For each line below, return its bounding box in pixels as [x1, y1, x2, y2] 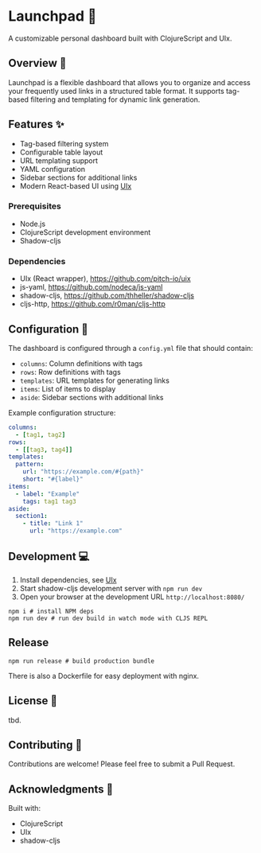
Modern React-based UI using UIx [19, 181, 132, 190]
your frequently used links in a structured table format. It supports [8, 86, 224, 95]
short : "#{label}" [22, 475, 84, 484]
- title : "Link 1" [22, 520, 84, 528]
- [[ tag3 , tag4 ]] [15, 446, 73, 454]
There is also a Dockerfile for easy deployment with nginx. [8, 671, 200, 680]
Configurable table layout [19, 147, 103, 157]
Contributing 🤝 [8, 738, 83, 751]
